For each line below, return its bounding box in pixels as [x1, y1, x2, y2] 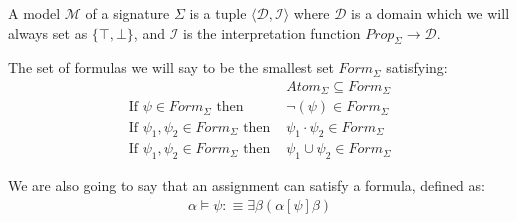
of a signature [85, 3, 170, 23]
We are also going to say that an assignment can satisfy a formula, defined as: [8, 175, 485, 196]
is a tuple [189, 3, 247, 23]
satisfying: [386, 57, 448, 78]
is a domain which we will [351, 3, 510, 23]
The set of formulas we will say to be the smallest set [8, 57, 334, 78]
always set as [8, 22, 88, 43]
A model [8, 3, 61, 23]
